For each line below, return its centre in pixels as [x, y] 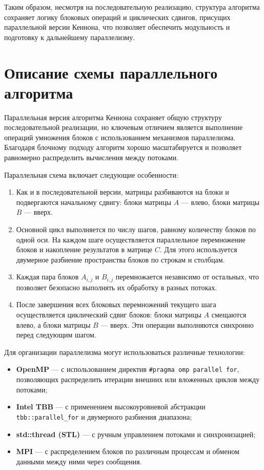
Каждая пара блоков [47, 277]
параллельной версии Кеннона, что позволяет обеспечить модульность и [117, 27]
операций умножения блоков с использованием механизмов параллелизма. [120, 137]
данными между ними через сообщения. [79, 461]
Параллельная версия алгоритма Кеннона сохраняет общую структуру [113, 117]
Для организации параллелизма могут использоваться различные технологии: [125, 352]
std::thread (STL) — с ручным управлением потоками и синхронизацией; [136, 434]
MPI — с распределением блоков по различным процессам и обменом [128, 451]
